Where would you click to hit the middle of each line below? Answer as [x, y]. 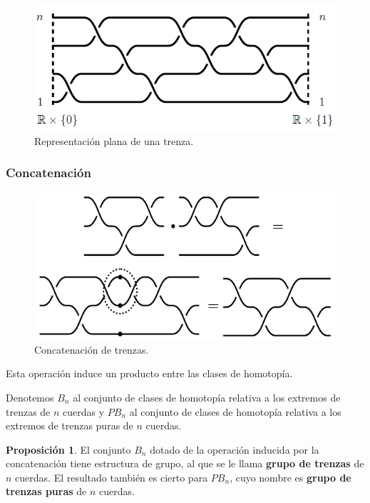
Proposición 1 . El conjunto [68, 449]
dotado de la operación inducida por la [235, 449]
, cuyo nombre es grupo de [291, 477]
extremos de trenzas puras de [70, 425]
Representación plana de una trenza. [114, 140]
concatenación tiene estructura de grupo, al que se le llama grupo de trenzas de [185, 463]
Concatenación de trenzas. [92, 349]
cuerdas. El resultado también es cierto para [112, 477]
